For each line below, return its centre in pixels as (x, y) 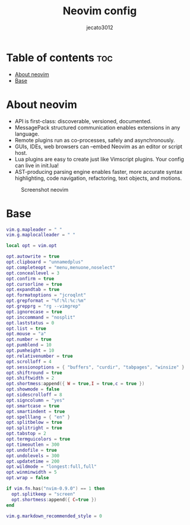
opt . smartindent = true (36, 411)
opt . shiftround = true (34, 373)
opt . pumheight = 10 (30, 351)
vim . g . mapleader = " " (34, 229)
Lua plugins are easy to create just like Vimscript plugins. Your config (99, 159)
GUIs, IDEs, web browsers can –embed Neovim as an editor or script (99, 146)
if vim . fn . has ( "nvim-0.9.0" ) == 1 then (56, 489)
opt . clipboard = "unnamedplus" (45, 262)
